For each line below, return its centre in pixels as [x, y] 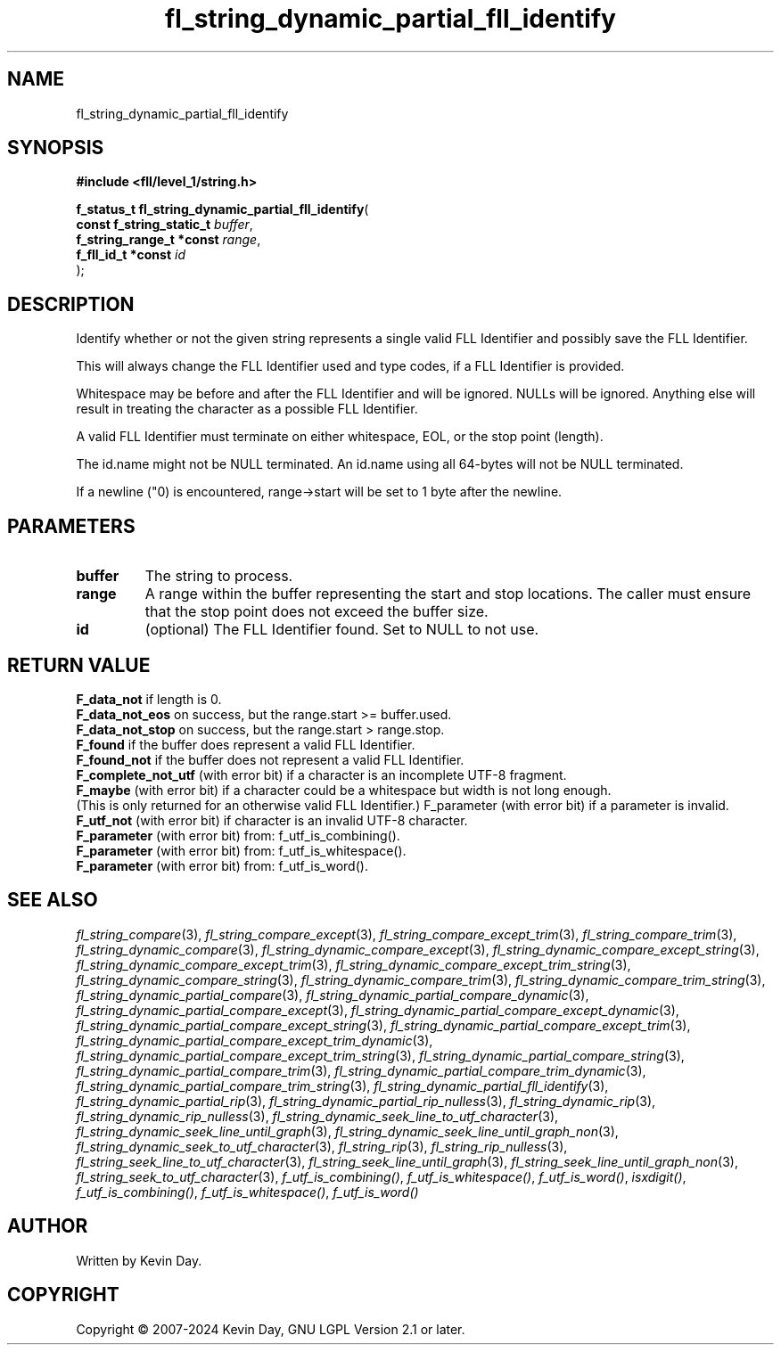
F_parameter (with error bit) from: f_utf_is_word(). [222, 865]
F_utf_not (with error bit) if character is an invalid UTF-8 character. [272, 820]
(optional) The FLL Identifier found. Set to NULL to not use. [342, 630]
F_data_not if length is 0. [149, 699]
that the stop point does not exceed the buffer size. [317, 612]
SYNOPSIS [56, 148]
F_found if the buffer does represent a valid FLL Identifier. [246, 744]
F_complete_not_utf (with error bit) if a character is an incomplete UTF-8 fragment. [321, 774]
